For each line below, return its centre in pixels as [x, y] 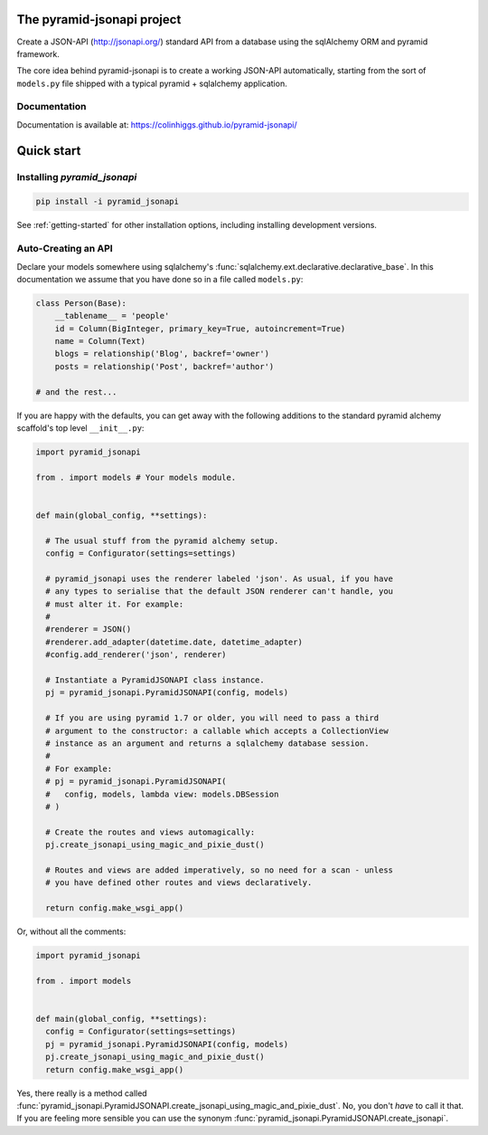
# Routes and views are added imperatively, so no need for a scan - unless [219, 870]
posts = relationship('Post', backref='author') [164, 366]
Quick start [49, 151]
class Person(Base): [81, 303]
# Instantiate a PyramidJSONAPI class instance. [155, 680]
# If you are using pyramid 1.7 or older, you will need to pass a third [212, 718]
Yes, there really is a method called [82, 1093]
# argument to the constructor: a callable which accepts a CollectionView [217, 730]
